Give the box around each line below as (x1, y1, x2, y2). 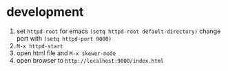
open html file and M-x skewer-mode (16, 49, 116, 57)
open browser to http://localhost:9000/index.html (16, 56, 164, 64)
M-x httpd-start (16, 43, 63, 50)
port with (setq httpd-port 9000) (16, 34, 112, 42)
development (6, 4, 84, 20)
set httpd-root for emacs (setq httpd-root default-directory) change (16, 27, 221, 35)
